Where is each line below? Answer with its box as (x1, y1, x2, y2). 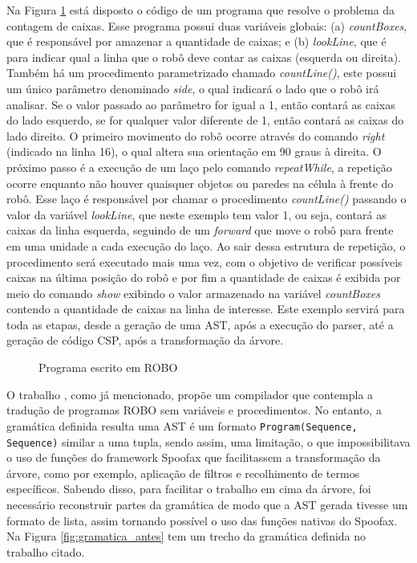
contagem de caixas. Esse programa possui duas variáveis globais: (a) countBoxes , (6, 17, 407, 34)
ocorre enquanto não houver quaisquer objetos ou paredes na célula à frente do (6, 174, 394, 191)
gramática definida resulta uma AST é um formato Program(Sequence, (6, 417, 358, 434)
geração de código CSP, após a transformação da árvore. (6, 332, 284, 349)
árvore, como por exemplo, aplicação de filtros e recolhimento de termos (6, 464, 360, 481)
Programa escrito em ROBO (38, 359, 178, 376)
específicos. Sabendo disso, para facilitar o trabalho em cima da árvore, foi (6, 480, 371, 497)
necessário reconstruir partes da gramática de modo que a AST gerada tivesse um (6, 496, 408, 512)
